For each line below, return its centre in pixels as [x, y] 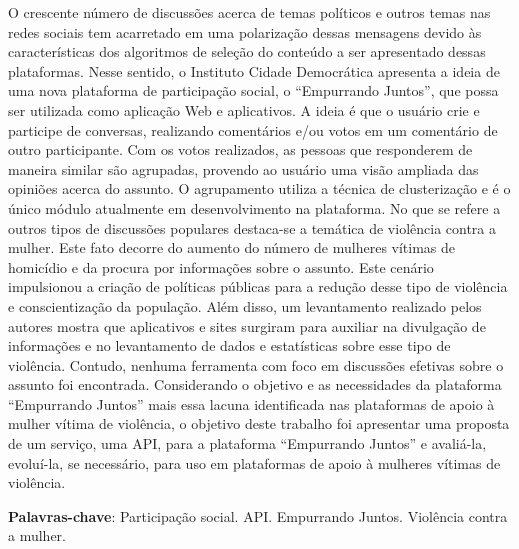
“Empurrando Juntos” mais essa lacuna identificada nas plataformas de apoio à [251, 403]
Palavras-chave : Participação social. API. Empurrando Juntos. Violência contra [258, 515]
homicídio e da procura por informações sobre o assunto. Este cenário [221, 266]
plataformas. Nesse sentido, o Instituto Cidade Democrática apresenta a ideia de [254, 70]
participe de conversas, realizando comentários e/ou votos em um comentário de [253, 129]
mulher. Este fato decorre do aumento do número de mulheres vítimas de [232, 247]
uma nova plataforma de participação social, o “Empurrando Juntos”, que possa [253, 90]
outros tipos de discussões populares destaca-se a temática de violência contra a [252, 227]
